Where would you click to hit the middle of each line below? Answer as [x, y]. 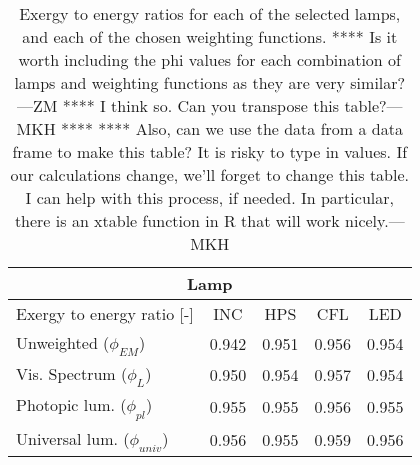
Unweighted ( [63, 342]
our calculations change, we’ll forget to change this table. [209, 174]
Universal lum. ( [73, 438]
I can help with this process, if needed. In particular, [209, 197]
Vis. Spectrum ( [72, 374]
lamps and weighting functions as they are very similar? [210, 82]
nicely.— [375, 220]
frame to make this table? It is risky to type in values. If [210, 151]
